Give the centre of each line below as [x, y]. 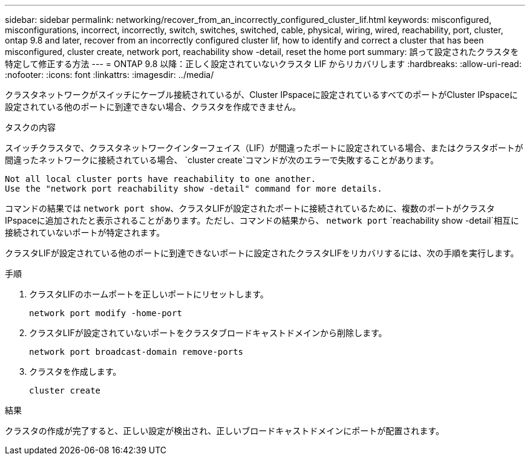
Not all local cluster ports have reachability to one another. [161, 179]
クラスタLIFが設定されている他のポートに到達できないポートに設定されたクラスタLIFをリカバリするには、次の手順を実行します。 [262, 253]
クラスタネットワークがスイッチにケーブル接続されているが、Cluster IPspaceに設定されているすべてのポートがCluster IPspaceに [262, 95]
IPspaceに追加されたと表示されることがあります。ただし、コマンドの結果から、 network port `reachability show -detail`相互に [262, 220]
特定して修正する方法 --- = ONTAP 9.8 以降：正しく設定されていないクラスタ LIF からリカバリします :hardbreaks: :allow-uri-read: [263, 64]
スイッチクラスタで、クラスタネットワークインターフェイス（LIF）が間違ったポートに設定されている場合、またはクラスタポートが [264, 148]
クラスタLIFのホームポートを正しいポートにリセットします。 [149, 294]
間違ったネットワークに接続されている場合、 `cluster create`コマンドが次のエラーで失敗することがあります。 [222, 160]
